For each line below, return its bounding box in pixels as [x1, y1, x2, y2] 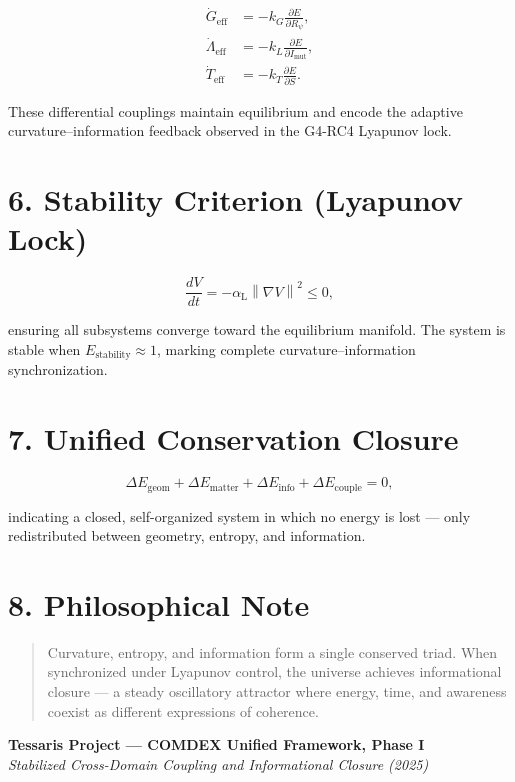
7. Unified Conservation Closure [8, 418, 459, 459]
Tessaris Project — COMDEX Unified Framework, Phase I [8, 734, 425, 755]
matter [209, 482, 239, 493]
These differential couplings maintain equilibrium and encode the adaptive [8, 100, 463, 121]
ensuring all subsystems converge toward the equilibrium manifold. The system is [8, 319, 506, 340]
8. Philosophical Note [8, 583, 310, 624]
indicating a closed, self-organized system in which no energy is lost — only [8, 505, 471, 526]
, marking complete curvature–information [156, 338, 416, 359]
